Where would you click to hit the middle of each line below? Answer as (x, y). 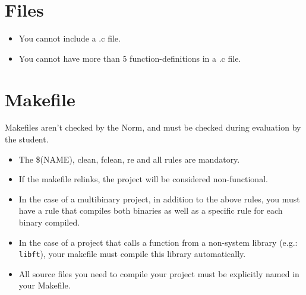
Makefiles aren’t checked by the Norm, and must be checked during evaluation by (153, 127)
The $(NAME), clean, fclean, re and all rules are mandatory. (129, 159)
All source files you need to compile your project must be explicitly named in (159, 273)
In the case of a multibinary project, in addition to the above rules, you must (159, 199)
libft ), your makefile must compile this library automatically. (132, 254)
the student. (27, 139)
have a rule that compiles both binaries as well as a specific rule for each (151, 210)
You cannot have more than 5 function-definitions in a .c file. (130, 58)
